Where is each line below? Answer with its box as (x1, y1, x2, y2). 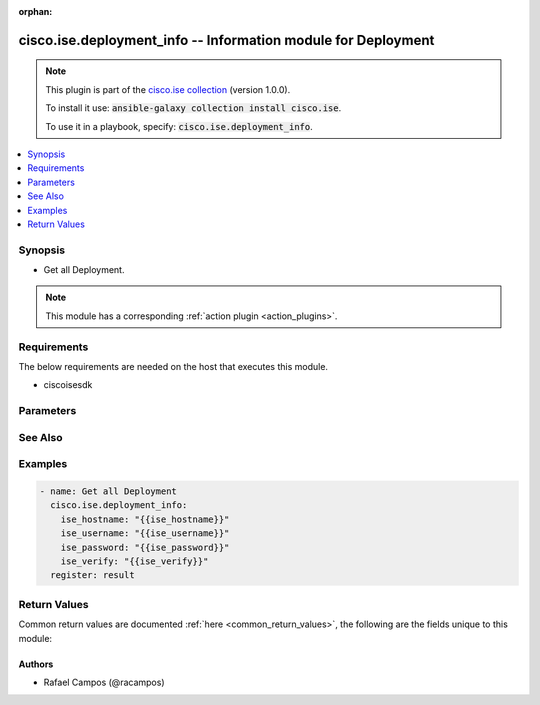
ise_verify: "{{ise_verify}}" (60, 556, 209, 567)
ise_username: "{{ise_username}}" (60, 528, 230, 539)
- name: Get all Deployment (39, 486, 177, 497)
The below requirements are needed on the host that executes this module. (18, 360, 329, 372)
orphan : (18, 6, 53, 17)
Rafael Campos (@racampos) (43, 676, 165, 688)
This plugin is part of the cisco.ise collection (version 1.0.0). (45, 83, 291, 95)
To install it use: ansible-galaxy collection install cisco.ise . (45, 102, 342, 114)
